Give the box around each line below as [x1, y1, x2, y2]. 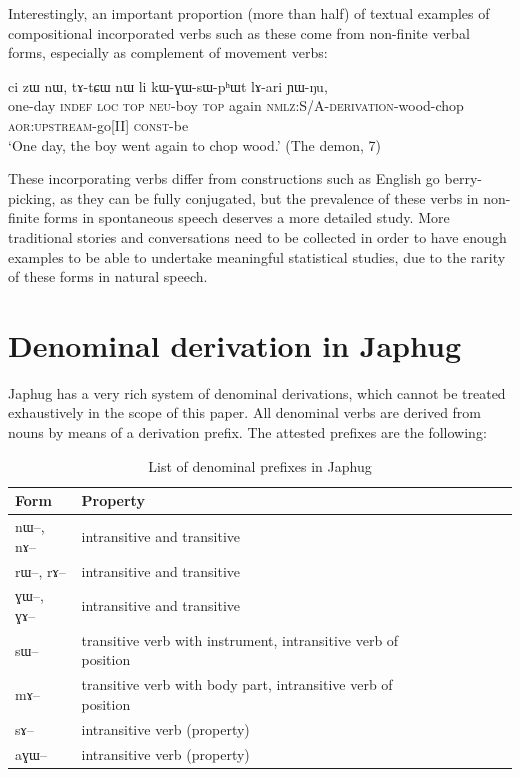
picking [8, 187, 52, 208]
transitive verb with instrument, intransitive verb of [81, 629, 399, 650]
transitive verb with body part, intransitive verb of [81, 674, 393, 695]
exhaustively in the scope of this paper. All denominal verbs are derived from [8, 402, 482, 423]
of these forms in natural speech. [8, 266, 208, 287]
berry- [444, 168, 482, 189]
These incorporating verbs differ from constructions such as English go [8, 168, 440, 189]
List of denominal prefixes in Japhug [148, 455, 372, 476]
